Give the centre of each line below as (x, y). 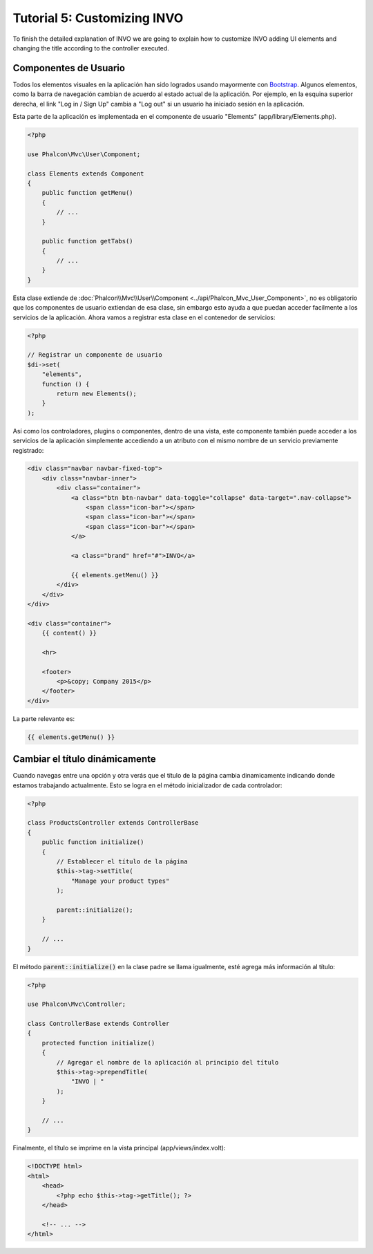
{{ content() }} (69, 633)
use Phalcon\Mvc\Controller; (77, 1004)
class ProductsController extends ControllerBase (113, 823)
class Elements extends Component (86, 174)
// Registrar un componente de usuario (95, 355)
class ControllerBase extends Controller (98, 1024)
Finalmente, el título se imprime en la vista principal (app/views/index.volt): (119, 1148)
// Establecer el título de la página (122, 862)
